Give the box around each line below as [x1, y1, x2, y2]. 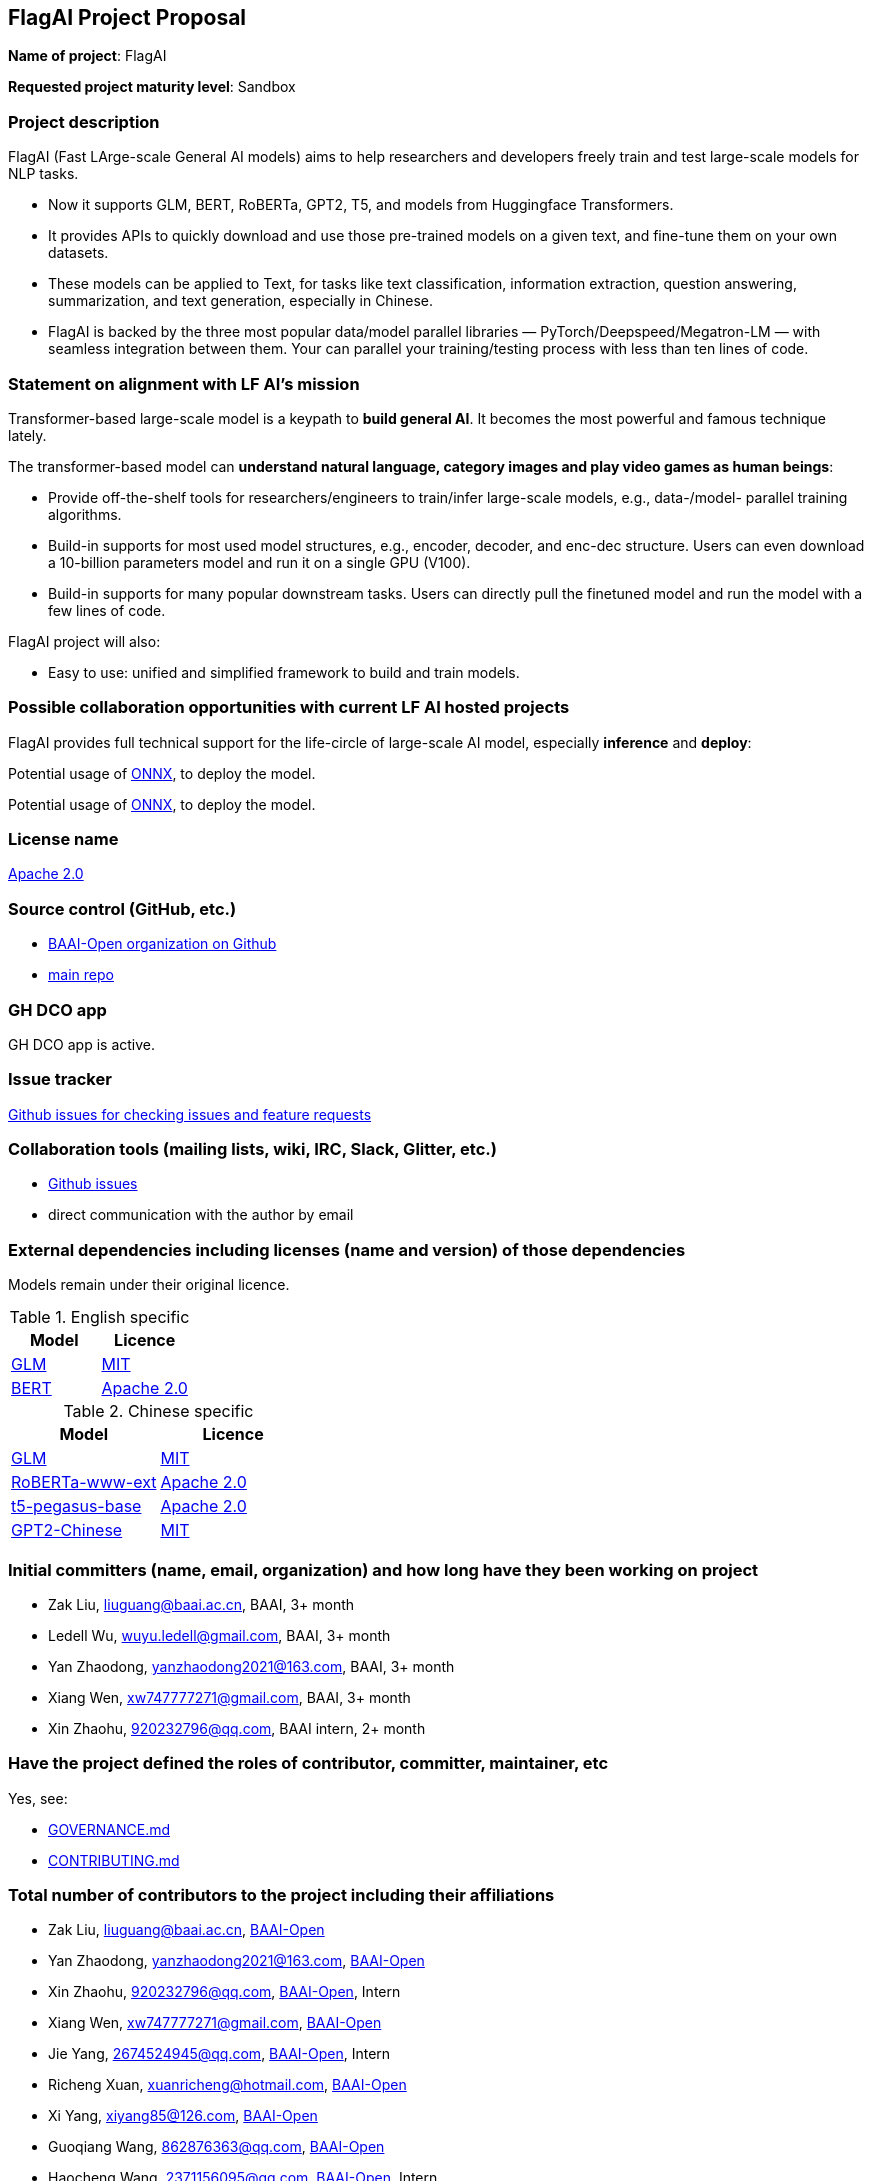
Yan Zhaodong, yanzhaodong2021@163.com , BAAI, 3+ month [48, 1657, 455, 1675]
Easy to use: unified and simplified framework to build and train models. [48, 663, 520, 681]
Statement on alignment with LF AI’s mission [8, 373, 360, 394]
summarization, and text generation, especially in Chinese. [48, 292, 434, 310]
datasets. [48, 244, 109, 262]
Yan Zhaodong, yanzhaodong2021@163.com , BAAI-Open [48, 1952, 425, 1970]
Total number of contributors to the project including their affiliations [8, 1885, 555, 1906]
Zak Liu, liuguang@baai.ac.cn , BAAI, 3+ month [48, 1595, 355, 1613]
